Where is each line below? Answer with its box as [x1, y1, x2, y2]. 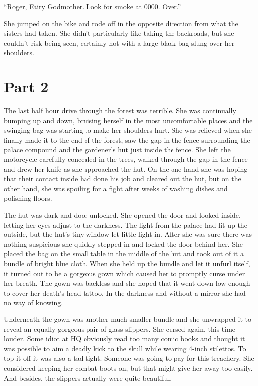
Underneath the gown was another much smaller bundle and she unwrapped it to [4, 313, 252, 324]
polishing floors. [4, 193, 52, 203]
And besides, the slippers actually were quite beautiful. [4, 372, 172, 383]
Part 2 [4, 77, 49, 97]
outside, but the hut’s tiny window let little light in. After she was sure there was [4, 229, 252, 239]
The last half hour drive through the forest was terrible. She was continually [4, 105, 236, 116]
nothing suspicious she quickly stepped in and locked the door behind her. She [4, 238, 243, 249]
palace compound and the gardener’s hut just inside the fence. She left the [4, 144, 231, 154]
